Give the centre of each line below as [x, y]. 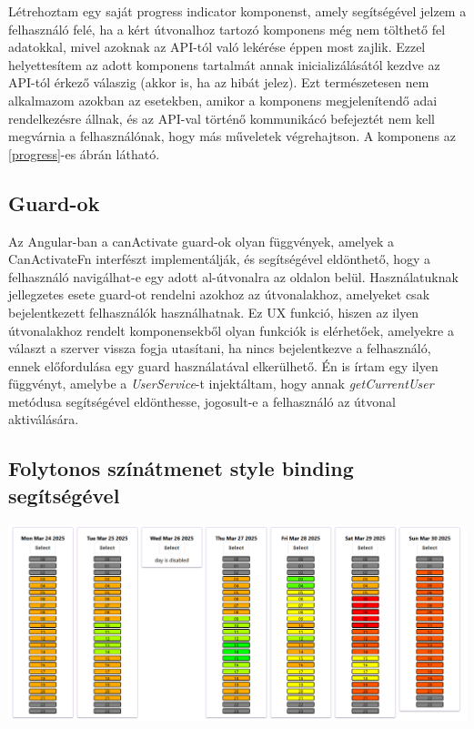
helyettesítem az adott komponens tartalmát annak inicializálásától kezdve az [224, 64]
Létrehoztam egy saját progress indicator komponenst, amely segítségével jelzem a [237, 11]
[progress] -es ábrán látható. [84, 153]
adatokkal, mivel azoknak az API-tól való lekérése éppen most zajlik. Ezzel [217, 47]
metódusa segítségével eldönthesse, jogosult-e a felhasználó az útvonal [202, 401]
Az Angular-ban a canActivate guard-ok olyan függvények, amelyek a [201, 241]
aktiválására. [44, 419]
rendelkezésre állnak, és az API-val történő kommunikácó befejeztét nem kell [222, 118]
